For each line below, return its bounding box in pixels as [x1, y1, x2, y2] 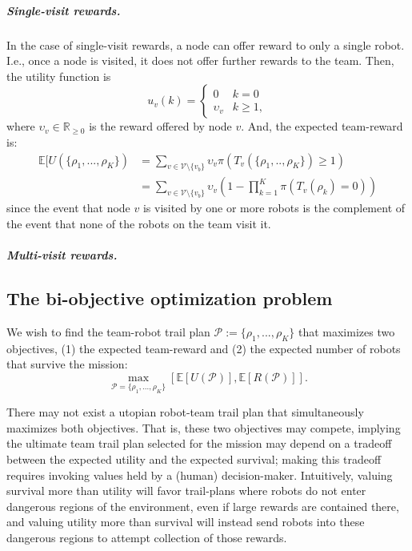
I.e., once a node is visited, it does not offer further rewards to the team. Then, [6, 52, 394, 69]
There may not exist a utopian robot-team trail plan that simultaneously [6, 404, 364, 420]
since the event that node [6, 199, 130, 216]
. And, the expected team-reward [241, 118, 403, 135]
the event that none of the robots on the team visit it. [6, 215, 271, 231]
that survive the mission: [6, 356, 128, 372]
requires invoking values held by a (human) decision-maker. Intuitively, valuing [6, 466, 393, 483]
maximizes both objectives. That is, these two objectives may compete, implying [6, 419, 401, 436]
